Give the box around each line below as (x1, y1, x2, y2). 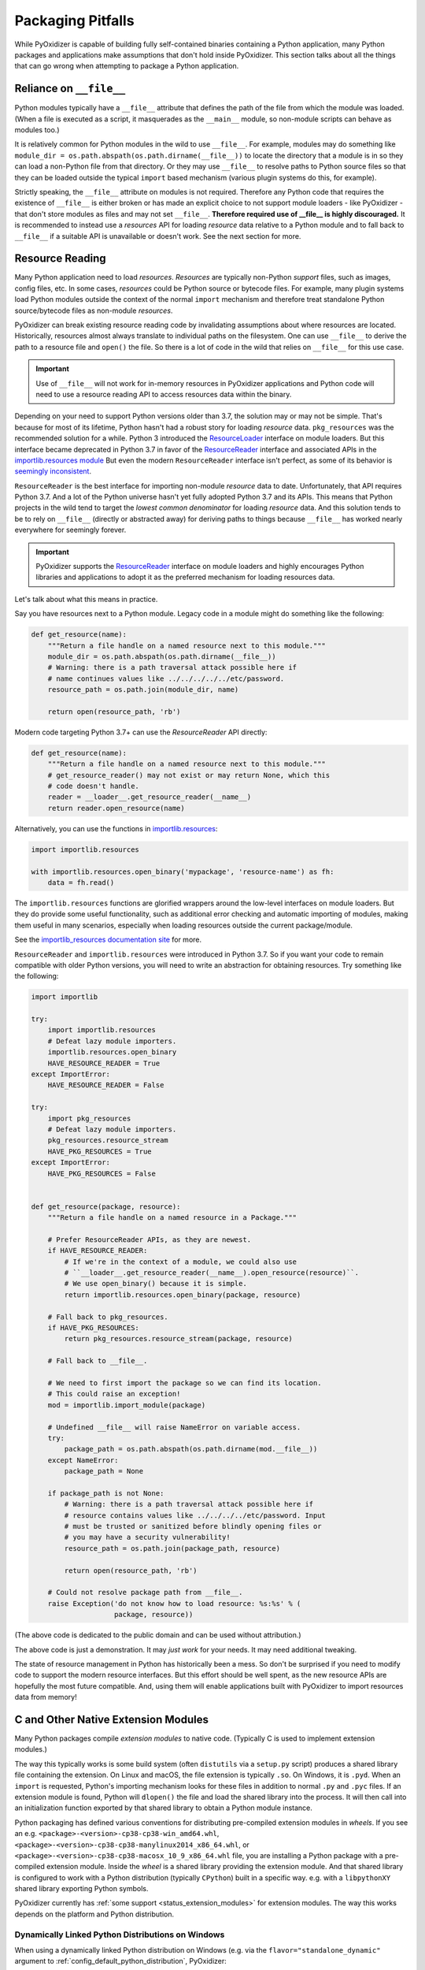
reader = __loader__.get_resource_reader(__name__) (47, 793, 252, 801)
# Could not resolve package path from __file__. (47, 1588, 243, 1597)
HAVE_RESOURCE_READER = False (47, 1080, 164, 1090)
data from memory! (14, 1693, 78, 1702)
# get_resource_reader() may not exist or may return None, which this (47, 771, 331, 779)
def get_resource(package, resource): (31, 1202, 181, 1211)
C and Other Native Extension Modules (14, 1712, 209, 1726)
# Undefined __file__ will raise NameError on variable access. (47, 1422, 301, 1432)
